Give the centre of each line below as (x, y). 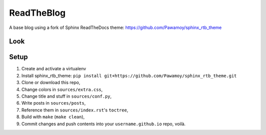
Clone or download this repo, (51, 82)
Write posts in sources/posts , (54, 103)
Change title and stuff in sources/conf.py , (66, 96)
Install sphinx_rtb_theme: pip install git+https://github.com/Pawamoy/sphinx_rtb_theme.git (129, 76)
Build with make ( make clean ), (53, 117)
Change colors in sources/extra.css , (62, 89)
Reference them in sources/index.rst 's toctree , (75, 110)
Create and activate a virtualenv (54, 69)
